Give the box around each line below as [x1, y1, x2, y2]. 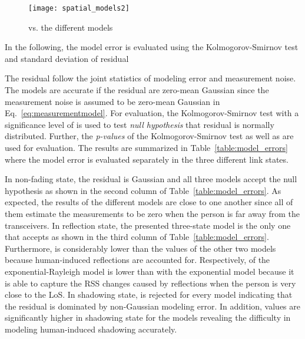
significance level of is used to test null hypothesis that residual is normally [5, 118, 274, 130]
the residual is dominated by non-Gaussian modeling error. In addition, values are [5, 299, 300, 312]
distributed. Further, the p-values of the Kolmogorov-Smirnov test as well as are [5, 130, 294, 142]
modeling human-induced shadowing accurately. [5, 322, 177, 335]
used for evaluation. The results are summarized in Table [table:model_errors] [5, 141, 288, 153]
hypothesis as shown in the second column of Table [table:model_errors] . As [5, 184, 281, 196]
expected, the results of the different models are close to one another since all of [5, 196, 293, 208]
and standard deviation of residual [5, 52, 129, 64]
